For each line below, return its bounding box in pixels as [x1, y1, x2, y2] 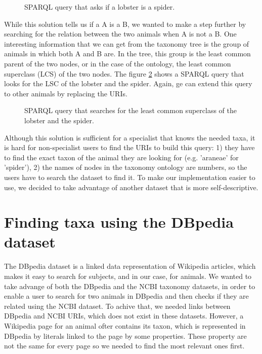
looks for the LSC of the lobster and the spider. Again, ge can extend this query [4, 78, 252, 89]
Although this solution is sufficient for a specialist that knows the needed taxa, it [4, 132, 255, 143]
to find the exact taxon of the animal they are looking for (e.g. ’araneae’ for [4, 152, 239, 162]
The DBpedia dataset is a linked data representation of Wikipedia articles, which [4, 261, 256, 271]
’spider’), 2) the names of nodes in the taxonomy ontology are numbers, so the [4, 162, 247, 172]
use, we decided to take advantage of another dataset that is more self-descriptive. [4, 182, 258, 192]
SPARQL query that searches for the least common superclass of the [24, 105, 237, 116]
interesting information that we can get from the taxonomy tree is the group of [4, 38, 249, 49]
